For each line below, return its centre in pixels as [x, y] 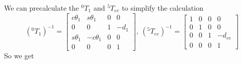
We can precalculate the [42, 8]
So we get [19, 56]
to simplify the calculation [162, 8]
